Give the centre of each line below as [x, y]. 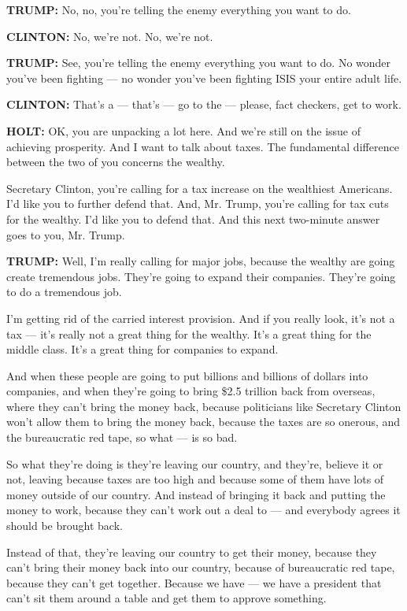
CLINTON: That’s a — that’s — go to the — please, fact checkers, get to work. [204, 104]
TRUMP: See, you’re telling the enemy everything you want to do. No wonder [199, 63]
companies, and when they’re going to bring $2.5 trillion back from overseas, [191, 391]
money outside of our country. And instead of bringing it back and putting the [196, 494]
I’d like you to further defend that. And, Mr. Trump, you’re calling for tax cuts [198, 204]
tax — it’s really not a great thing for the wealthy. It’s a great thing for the [189, 333]
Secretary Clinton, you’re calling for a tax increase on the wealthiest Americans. [200, 188]
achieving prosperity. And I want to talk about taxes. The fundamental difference [203, 146]
